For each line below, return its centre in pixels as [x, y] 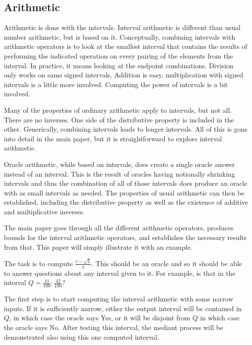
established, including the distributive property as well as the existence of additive [126, 202]
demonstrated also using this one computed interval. [82, 337]
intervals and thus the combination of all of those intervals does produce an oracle [126, 183]
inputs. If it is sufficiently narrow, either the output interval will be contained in [123, 308]
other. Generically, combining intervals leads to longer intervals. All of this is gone [126, 129]
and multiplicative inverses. [44, 211]
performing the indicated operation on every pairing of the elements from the [118, 55]
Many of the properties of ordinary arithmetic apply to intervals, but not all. [118, 110]
